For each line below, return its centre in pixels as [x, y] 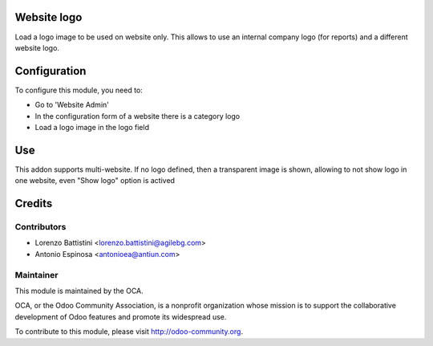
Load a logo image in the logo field [92, 127]
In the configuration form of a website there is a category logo [138, 116]
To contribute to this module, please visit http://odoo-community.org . [129, 332]
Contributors [40, 227]
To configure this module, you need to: [79, 90]
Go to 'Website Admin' [72, 105]
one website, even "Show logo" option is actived [95, 181]
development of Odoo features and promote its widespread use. [121, 316]
